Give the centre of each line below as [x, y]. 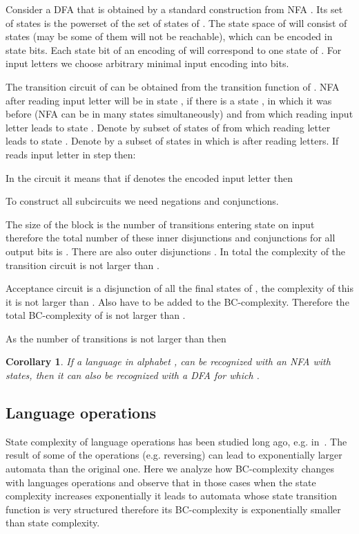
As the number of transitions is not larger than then [116, 338]
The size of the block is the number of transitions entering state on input [160, 224]
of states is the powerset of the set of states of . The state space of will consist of [176, 22]
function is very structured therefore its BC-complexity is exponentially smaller [173, 509]
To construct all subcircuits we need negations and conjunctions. [142, 201]
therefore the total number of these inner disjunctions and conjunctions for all [171, 238]
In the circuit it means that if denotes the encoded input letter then [149, 177]
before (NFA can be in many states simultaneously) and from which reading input [179, 114]
